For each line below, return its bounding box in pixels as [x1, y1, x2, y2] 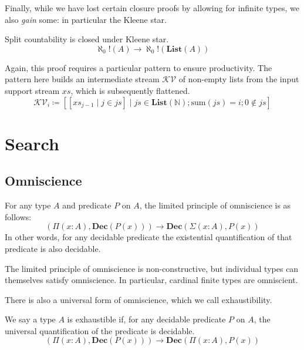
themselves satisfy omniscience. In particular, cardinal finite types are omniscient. [5, 274, 298, 286]
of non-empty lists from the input [178, 73, 299, 85]
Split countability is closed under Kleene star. [5, 33, 169, 45]
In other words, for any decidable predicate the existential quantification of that [5, 231, 292, 243]
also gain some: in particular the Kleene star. [5, 13, 167, 25]
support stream [5, 84, 60, 96]
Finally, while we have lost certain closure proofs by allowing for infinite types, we [5, 2, 299, 14]
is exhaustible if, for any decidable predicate [67, 313, 226, 325]
